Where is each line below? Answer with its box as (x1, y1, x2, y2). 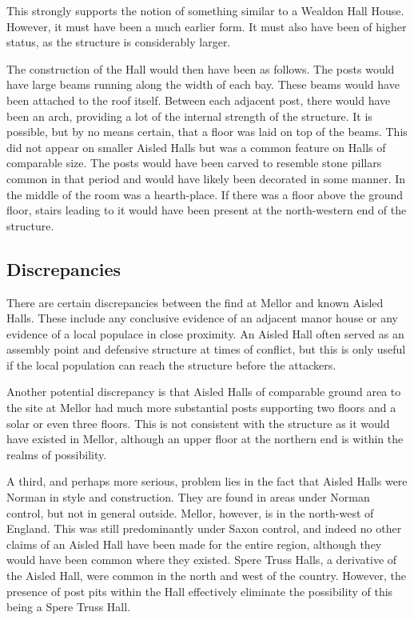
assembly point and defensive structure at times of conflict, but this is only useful (6, 341, 406, 358)
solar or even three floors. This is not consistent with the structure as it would (6, 414, 390, 431)
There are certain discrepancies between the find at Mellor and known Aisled (6, 294, 384, 310)
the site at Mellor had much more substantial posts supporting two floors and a (6, 399, 396, 416)
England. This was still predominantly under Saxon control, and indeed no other (6, 520, 402, 537)
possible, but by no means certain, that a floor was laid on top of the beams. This (6, 123, 408, 140)
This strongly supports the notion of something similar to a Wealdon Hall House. (6, 2, 404, 18)
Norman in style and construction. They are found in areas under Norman (6, 489, 370, 506)
